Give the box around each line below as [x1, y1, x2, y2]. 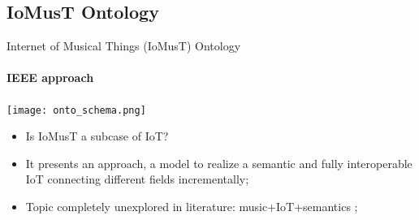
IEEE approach [6, 69, 94, 86]
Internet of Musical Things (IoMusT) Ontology [6, 37, 241, 54]
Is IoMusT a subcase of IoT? [25, 127, 169, 145]
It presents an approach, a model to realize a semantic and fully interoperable [25, 154, 413, 171]
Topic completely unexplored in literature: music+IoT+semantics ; [25, 198, 358, 215]
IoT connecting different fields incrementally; [25, 170, 249, 188]
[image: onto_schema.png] [6, 104, 146, 116]
